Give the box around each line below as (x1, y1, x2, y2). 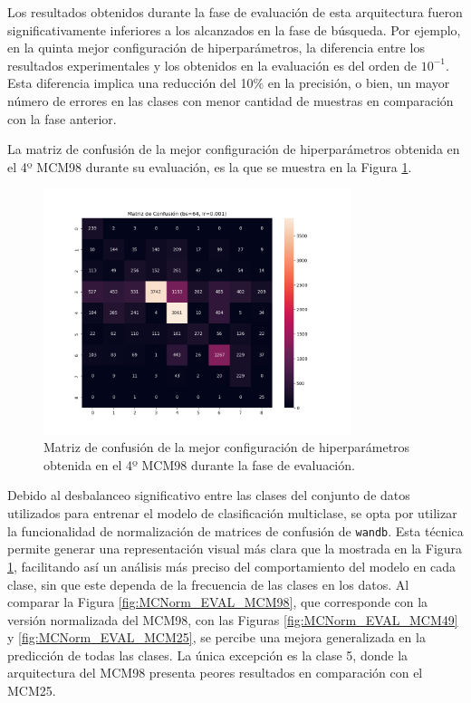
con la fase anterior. (7, 109, 117, 128)
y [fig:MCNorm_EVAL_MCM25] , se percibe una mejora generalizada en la (7, 628, 426, 647)
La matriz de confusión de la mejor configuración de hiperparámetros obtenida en (7, 140, 460, 159)
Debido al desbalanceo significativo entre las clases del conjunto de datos (7, 486, 410, 505)
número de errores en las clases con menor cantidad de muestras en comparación (7, 91, 454, 110)
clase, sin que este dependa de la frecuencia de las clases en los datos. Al (7, 574, 409, 593)
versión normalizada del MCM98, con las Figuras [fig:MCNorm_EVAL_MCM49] (7, 610, 458, 629)
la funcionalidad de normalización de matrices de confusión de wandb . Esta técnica (7, 521, 464, 540)
